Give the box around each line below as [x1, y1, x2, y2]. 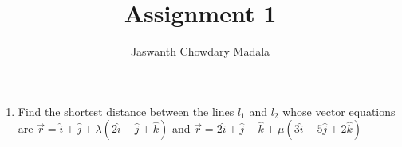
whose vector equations [282, 103, 396, 119]
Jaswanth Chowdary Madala [130, 43, 270, 60]
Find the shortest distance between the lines [18, 103, 235, 119]
